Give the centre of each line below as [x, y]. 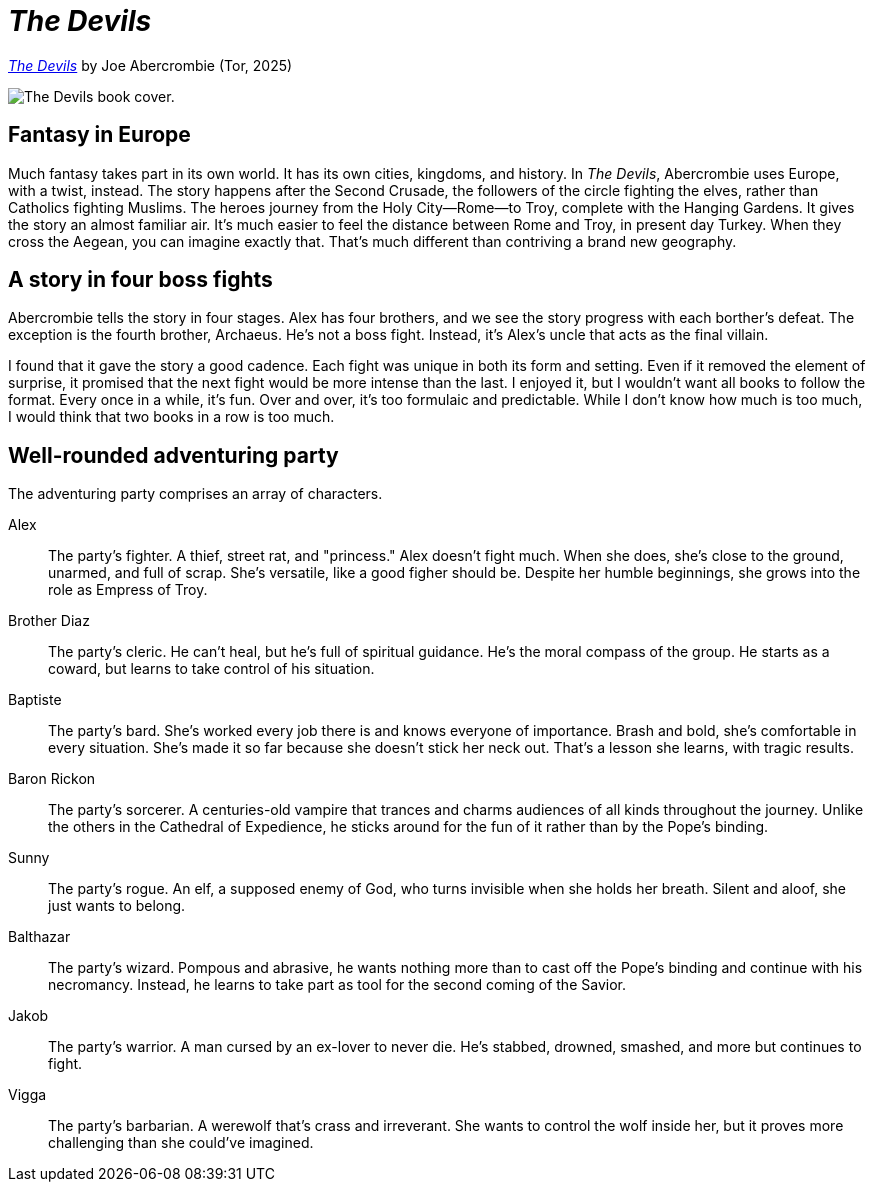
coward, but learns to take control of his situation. [211, 669]
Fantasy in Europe [99, 135]
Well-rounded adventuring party [173, 455]
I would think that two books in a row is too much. [171, 417]
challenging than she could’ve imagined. [181, 1143]
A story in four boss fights [140, 280]
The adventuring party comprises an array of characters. [195, 494]
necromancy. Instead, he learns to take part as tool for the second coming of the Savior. [337, 985]
